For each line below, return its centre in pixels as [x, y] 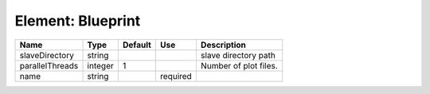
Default [137, 45]
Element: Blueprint [78, 21]
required [176, 76]
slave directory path [238, 55]
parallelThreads [49, 65]
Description [223, 45]
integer [101, 65]
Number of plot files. [239, 65]
